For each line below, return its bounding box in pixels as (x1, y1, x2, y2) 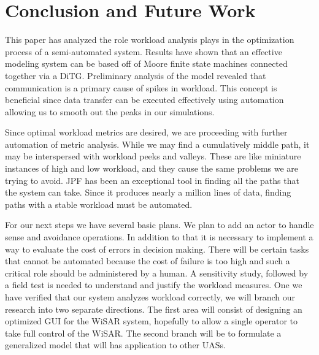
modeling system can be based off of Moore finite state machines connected (5, 57, 288, 70)
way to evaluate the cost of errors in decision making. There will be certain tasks (5, 242, 309, 255)
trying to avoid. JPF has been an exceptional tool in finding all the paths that (5, 174, 299, 186)
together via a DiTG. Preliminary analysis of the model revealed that (5, 69, 266, 82)
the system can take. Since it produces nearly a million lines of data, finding (5, 186, 291, 199)
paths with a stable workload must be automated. (5, 197, 193, 210)
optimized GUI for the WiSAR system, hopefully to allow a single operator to (5, 315, 298, 327)
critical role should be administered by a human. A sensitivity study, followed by (5, 266, 309, 279)
